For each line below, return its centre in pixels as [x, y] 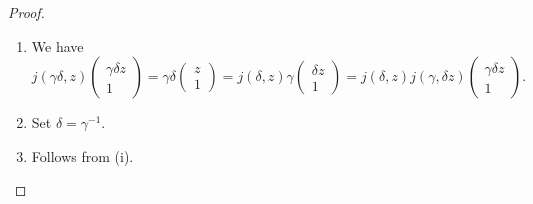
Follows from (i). [82, 155]
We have [57, 45]
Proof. [26, 12]
